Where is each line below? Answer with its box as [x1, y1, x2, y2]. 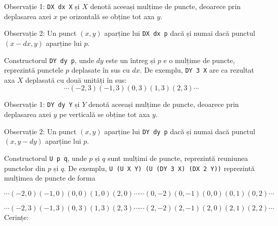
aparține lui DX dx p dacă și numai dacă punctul [104, 28, 255, 38]
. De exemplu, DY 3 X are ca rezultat [140, 65, 254, 75]
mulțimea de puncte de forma [4, 173, 96, 183]
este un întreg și [106, 54, 156, 65]
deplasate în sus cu [71, 65, 130, 75]
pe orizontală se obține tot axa [60, 11, 155, 21]
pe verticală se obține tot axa [59, 109, 150, 120]
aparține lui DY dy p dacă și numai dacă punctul [104, 126, 255, 136]
